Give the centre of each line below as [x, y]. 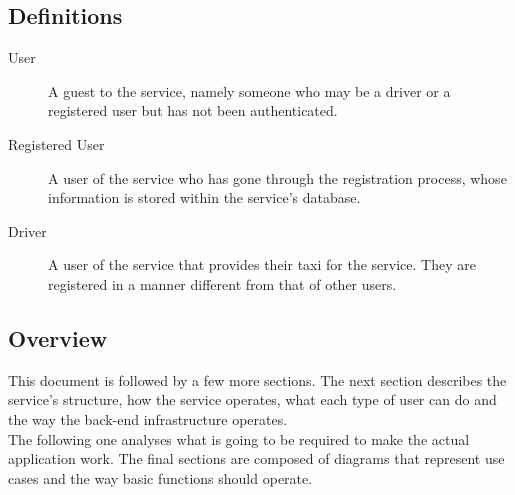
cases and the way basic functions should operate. [160, 477]
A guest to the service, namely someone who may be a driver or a [249, 90]
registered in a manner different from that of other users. [222, 283]
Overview [58, 337]
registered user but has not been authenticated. [193, 110]
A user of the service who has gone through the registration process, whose [277, 177]
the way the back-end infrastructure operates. [148, 418]
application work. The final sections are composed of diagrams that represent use [256, 458]
